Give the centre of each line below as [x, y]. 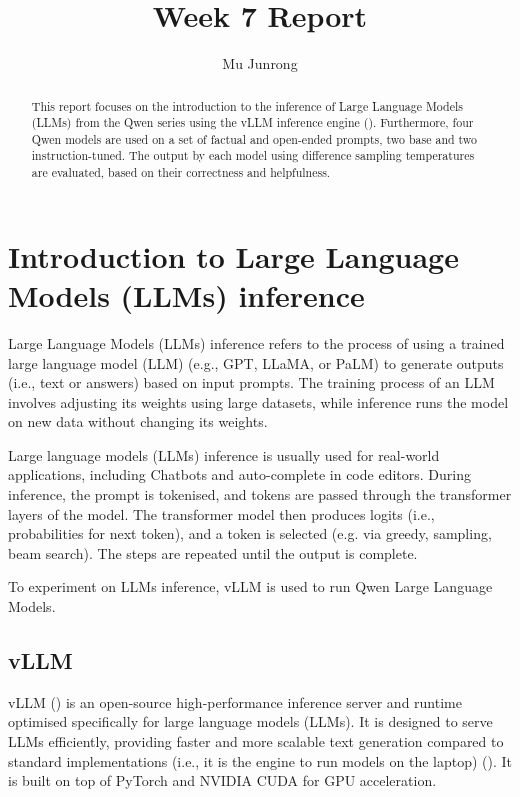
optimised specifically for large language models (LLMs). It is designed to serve [250, 721]
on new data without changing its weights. [138, 421]
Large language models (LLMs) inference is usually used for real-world [224, 454]
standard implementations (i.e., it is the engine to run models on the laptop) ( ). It [260, 760]
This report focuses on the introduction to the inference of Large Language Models [247, 105]
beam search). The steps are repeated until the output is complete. [213, 552]
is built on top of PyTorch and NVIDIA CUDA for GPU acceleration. [222, 780]
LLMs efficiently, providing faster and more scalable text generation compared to [256, 741]
